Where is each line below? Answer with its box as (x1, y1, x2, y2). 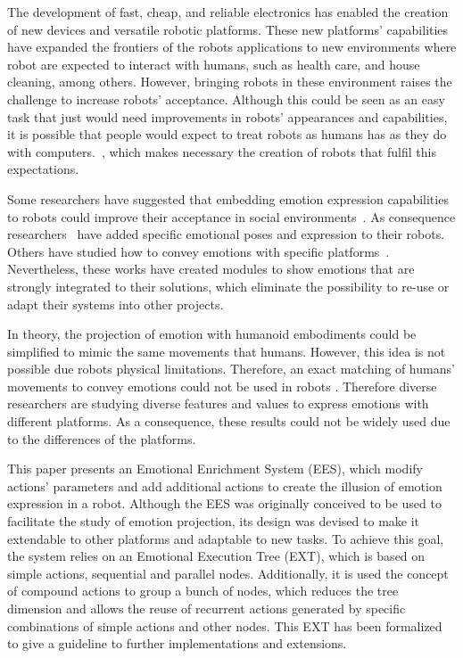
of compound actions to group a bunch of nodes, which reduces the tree (7, 581, 399, 600)
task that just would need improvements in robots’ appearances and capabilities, (7, 107, 448, 126)
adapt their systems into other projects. (7, 294, 224, 313)
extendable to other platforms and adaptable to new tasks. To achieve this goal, (7, 529, 444, 547)
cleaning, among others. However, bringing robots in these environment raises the (7, 72, 452, 91)
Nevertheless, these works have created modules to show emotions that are (7, 259, 415, 278)
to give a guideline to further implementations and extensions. (7, 634, 347, 653)
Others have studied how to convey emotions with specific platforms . (7, 242, 390, 260)
